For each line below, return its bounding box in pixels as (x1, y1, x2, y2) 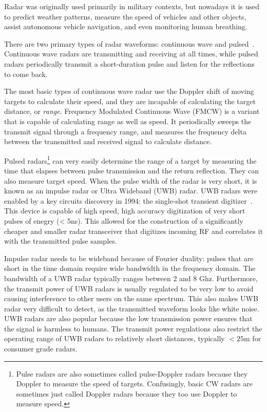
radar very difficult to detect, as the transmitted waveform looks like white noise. (4, 303, 259, 313)
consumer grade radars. (4, 343, 78, 354)
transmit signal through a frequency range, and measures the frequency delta (4, 126, 246, 136)
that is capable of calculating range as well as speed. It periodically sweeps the (4, 115, 252, 126)
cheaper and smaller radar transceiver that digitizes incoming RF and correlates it (4, 225, 263, 236)
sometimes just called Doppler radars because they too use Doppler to (16, 388, 237, 399)
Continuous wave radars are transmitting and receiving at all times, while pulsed (4, 48, 258, 59)
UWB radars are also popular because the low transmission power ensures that (4, 313, 253, 324)
